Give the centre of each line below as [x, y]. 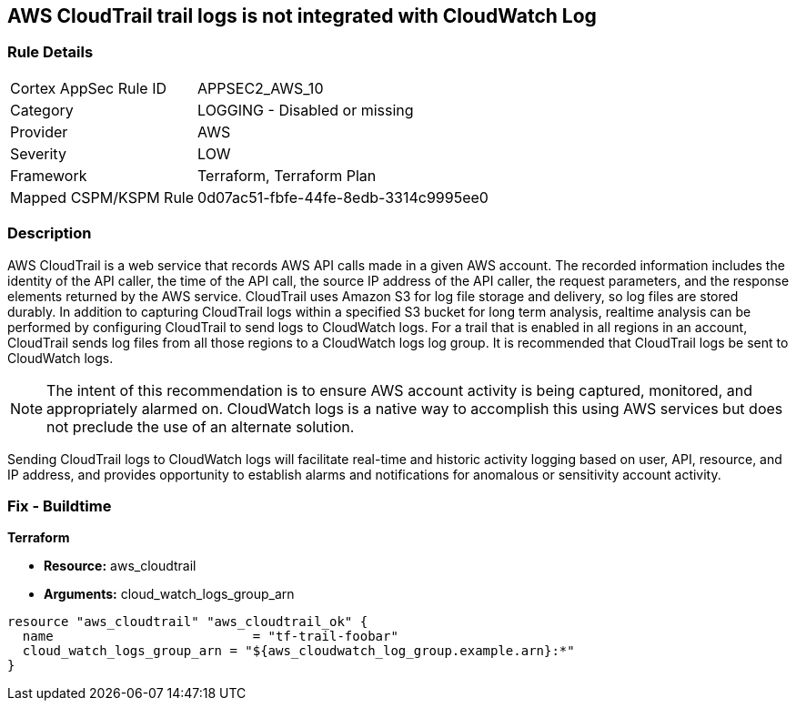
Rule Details [50, 52]
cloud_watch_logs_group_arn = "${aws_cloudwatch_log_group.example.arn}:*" [298, 651]
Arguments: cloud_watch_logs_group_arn [169, 594]
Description [50, 233]
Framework [49, 175]
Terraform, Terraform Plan [287, 175]
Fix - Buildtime [60, 506]
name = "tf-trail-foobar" [210, 637]
